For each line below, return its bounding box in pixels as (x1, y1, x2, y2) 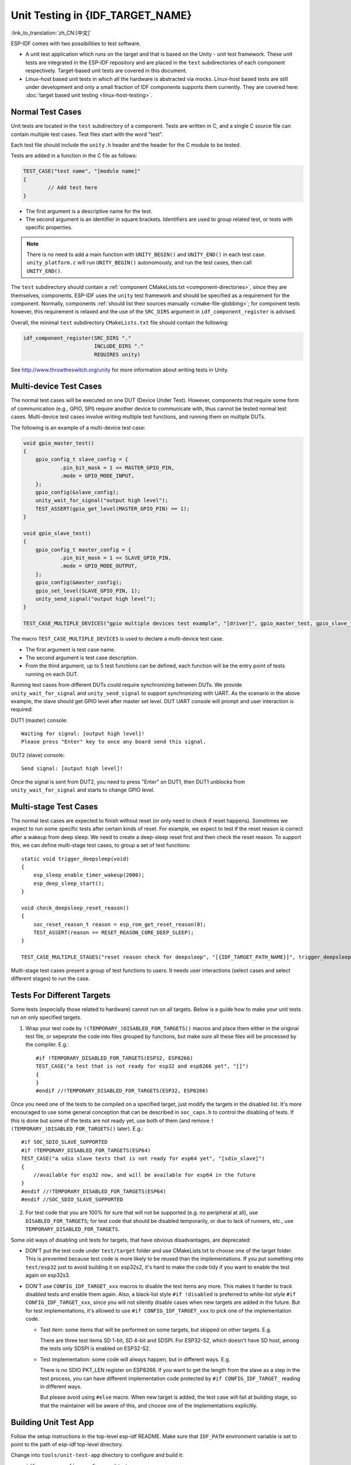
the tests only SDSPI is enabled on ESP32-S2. (40, 1345, 151, 1352)
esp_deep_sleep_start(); (33, 880, 105, 887)
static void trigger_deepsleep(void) (21, 856, 130, 862)
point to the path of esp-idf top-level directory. (11, 1440, 123, 1447)
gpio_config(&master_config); (35, 579, 122, 586)
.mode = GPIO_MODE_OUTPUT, (60, 563, 137, 570)
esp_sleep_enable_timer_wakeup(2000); (33, 872, 145, 878)
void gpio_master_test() (23, 439, 95, 447)
